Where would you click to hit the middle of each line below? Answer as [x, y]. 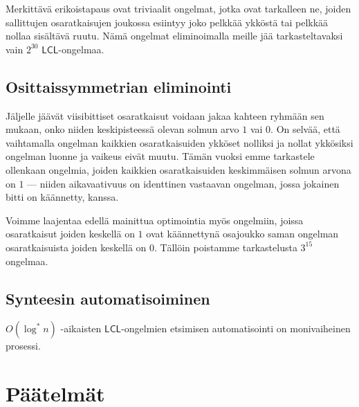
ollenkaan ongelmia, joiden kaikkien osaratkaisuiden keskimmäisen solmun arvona [178, 169]
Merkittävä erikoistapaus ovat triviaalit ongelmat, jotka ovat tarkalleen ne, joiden [178, 8]
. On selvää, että [305, 129]
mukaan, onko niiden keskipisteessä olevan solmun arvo [122, 129]
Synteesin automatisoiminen [108, 298]
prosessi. [23, 346]
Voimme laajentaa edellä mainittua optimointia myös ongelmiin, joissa [155, 220]
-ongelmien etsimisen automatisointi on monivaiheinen [236, 328]
